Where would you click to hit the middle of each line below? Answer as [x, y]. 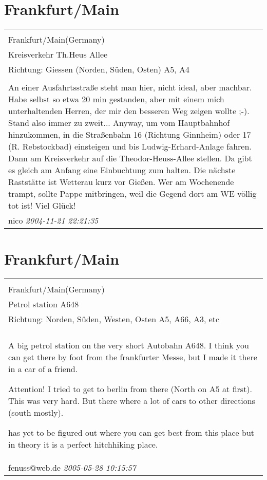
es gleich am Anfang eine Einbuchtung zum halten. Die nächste [122, 170]
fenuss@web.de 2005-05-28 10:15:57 [72, 468]
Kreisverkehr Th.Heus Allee [58, 54]
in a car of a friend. [43, 369]
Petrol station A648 [44, 304]
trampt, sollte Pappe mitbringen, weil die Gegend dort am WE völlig [132, 194]
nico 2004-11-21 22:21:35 [53, 220]
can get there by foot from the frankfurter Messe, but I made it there [133, 357]
